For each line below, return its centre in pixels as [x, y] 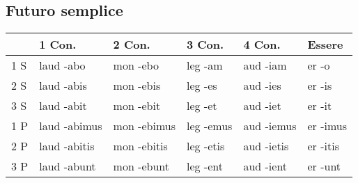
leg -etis [205, 146]
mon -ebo [136, 65]
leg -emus [209, 126]
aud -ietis [266, 146]
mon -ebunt [141, 166]
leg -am [204, 65]
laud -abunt [68, 166]
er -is [320, 86]
